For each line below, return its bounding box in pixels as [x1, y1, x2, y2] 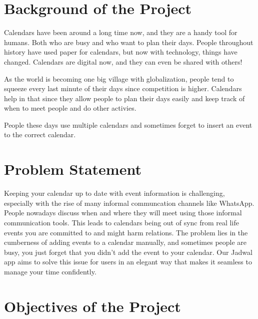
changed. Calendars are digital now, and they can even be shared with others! [4, 56, 242, 67]
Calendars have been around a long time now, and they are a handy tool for [4, 27, 237, 38]
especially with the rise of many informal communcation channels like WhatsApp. [4, 197, 254, 208]
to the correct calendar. [4, 129, 76, 140]
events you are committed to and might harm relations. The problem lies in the [4, 227, 248, 237]
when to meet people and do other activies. [4, 103, 136, 113]
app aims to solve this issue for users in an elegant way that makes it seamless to [4, 256, 252, 267]
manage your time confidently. [4, 266, 96, 276]
